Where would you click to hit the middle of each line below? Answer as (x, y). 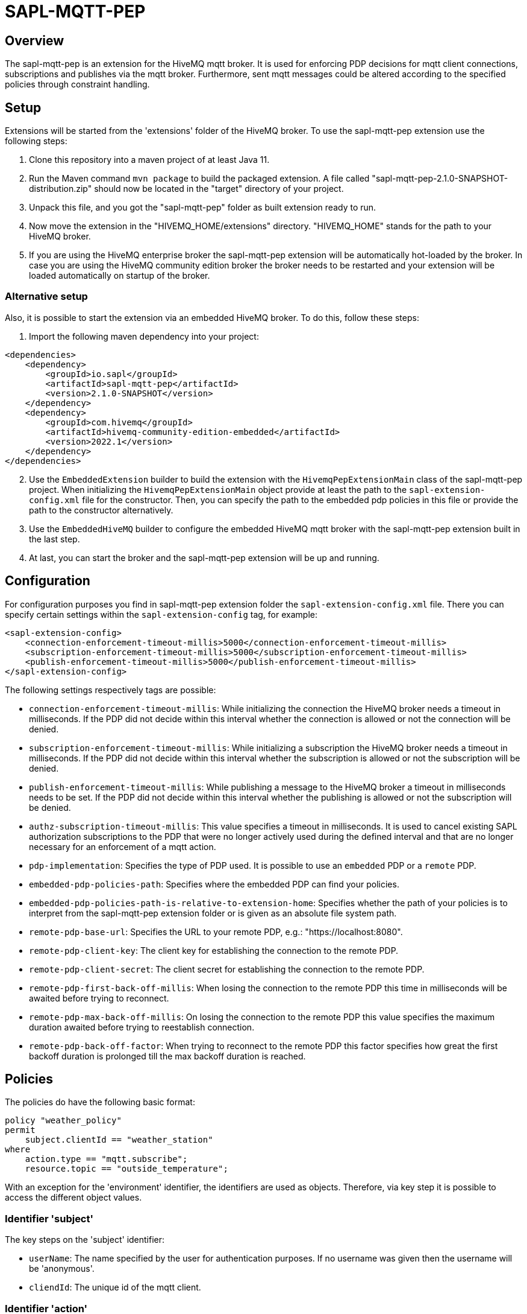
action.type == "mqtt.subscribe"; (106, 1159)
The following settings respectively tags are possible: (111, 690)
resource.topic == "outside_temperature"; (126, 1169)
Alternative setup (46, 297)
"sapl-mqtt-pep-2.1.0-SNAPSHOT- (440, 179)
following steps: (36, 141)
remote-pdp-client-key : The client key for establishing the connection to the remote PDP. (214, 950)
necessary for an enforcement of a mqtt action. (123, 846)
